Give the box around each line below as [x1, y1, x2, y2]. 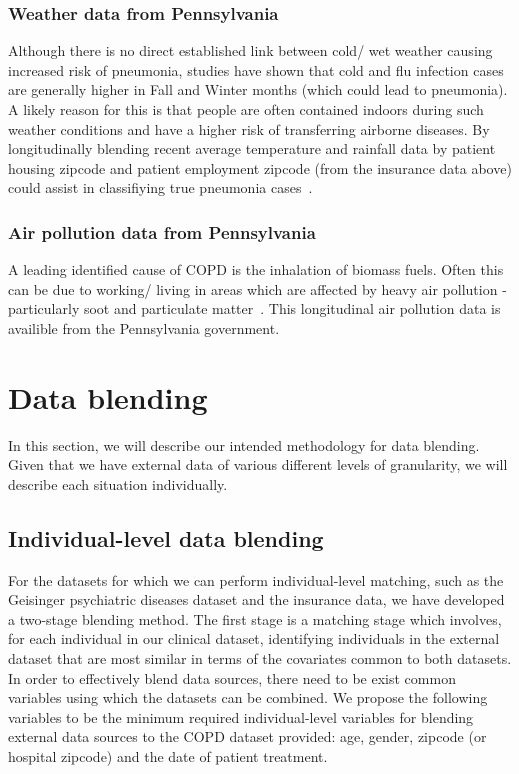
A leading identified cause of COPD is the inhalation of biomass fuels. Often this [8, 259, 504, 280]
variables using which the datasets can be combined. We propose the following [8, 687, 488, 708]
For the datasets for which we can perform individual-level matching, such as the [8, 569, 504, 590]
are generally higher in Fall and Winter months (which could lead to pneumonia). [8, 79, 508, 100]
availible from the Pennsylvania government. [8, 317, 280, 338]
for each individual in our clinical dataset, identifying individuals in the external [8, 628, 500, 649]
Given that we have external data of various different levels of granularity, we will [8, 454, 508, 475]
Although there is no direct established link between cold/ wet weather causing [8, 40, 493, 61]
